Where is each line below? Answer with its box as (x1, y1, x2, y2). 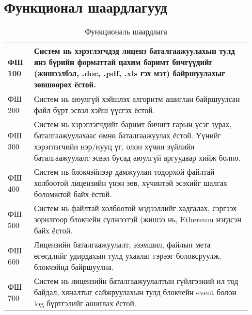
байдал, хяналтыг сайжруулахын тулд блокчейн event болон (34, 286, 236, 298)
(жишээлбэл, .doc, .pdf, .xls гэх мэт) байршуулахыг (34, 67, 225, 79)
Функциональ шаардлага (85, 26, 167, 37)
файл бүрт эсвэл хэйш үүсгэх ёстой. (34, 104, 155, 116)
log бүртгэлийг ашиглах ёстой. (34, 298, 137, 309)
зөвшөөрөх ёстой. (34, 79, 96, 90)
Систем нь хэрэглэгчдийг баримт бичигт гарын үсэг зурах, (34, 118, 232, 130)
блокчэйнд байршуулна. (34, 261, 114, 273)
